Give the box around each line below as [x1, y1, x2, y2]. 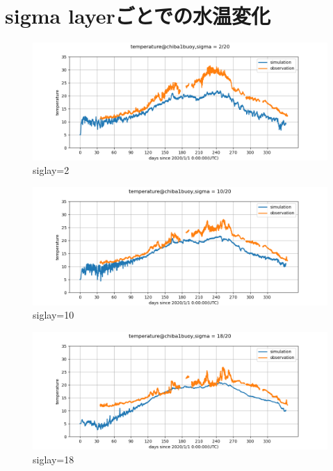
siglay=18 [33, 452, 74, 466]
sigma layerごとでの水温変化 [5, 1, 270, 30]
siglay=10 [33, 308, 74, 322]
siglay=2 [33, 163, 70, 177]
